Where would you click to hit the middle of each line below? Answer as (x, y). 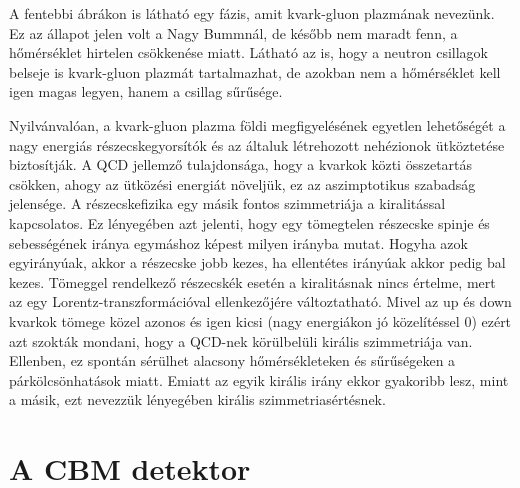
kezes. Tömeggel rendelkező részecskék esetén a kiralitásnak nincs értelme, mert (252, 281)
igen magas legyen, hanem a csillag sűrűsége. (146, 91)
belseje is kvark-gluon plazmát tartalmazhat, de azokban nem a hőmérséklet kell (255, 71)
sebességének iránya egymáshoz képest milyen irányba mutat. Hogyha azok (238, 242)
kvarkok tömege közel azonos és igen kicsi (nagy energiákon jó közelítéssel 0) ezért (260, 320)
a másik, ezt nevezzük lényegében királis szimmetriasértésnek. (197, 399)
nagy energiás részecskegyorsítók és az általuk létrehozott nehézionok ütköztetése (257, 144)
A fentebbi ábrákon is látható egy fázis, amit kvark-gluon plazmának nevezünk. (252, 13)
